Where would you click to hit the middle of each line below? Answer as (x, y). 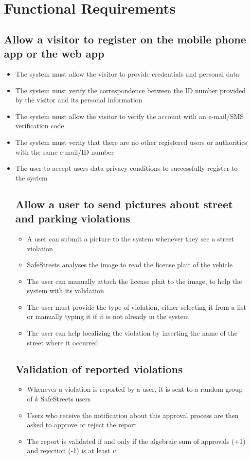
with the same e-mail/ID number (64, 151)
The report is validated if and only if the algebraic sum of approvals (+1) (136, 441)
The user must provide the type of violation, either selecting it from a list (136, 307)
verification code (40, 126)
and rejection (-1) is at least (69, 450)
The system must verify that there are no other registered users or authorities (131, 142)
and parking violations (73, 218)
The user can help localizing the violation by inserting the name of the (132, 333)
